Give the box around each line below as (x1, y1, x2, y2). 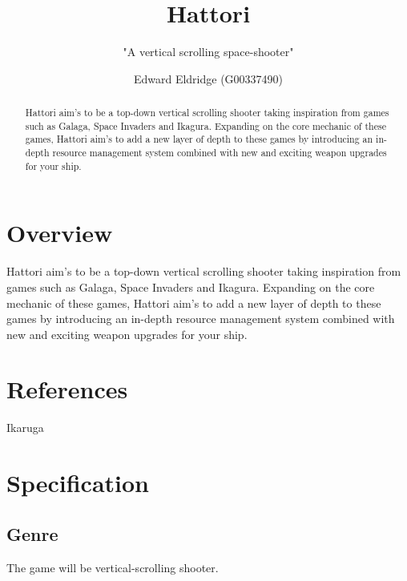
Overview (6, 216, 113, 249)
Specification (6, 466, 149, 499)
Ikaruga (6, 419, 44, 436)
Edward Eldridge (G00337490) (133, 70, 284, 87)
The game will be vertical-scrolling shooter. (6, 559, 219, 575)
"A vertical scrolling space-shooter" (123, 43, 294, 60)
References (6, 373, 128, 405)
